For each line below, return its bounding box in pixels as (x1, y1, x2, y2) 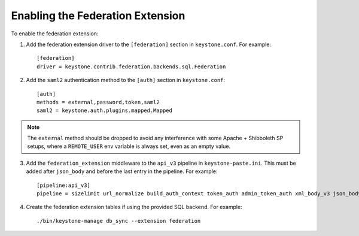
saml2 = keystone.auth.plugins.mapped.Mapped (36, 107, 173, 114)
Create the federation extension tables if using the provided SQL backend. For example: (26, 204, 242, 211)
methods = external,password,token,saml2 (36, 99, 160, 105)
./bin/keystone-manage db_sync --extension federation (36, 217, 201, 224)
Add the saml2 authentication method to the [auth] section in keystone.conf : (26, 77, 226, 84)
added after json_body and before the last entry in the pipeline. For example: (26, 168, 218, 175)
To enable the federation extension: (11, 30, 99, 37)
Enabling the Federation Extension (11, 9, 185, 22)
